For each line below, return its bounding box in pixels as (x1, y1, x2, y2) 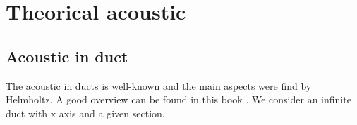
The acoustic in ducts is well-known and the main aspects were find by (6, 78, 312, 93)
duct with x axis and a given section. (6, 105, 165, 120)
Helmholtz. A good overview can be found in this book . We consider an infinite (6, 92, 351, 107)
